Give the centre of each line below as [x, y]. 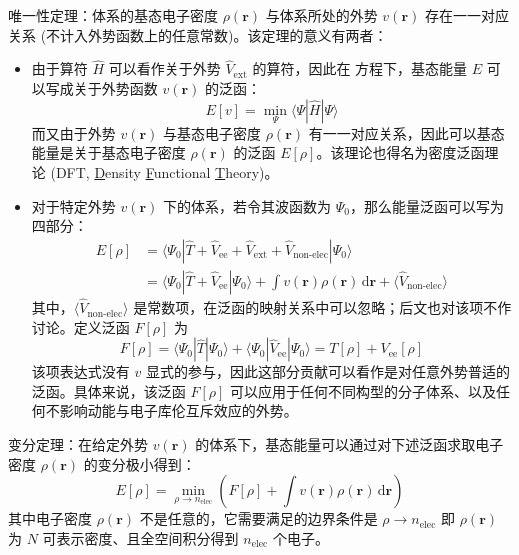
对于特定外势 [73, 205]
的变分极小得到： [139, 463]
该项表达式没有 [80, 371]
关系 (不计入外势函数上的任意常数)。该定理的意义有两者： [198, 34]
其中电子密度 [50, 518]
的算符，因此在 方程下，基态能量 [360, 68]
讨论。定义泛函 [80, 326]
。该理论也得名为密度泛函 [400, 152]
